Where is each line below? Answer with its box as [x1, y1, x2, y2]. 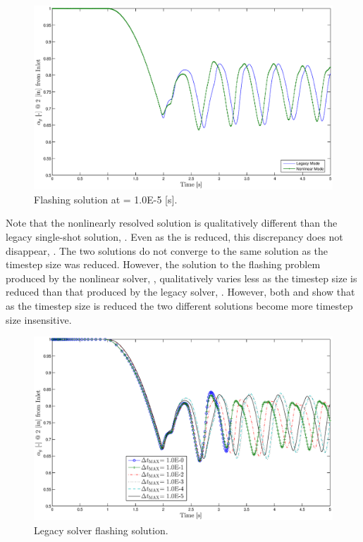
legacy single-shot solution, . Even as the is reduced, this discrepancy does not [6, 229, 343, 244]
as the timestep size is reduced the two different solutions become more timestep [6, 298, 353, 313]
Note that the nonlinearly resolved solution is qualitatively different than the [6, 215, 338, 230]
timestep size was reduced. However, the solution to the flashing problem [6, 257, 321, 272]
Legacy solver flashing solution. [34, 522, 168, 537]
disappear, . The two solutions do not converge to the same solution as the [6, 243, 328, 258]
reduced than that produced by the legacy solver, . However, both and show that [6, 284, 355, 299]
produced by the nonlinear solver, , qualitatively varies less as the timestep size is [6, 270, 357, 285]
